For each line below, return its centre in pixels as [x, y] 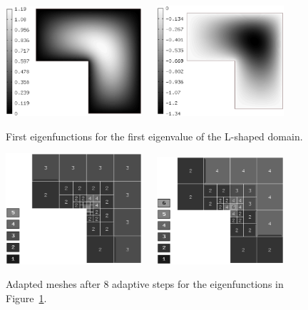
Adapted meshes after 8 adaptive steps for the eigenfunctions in [145, 284]
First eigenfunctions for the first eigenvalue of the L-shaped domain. [154, 136]
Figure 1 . [26, 298]
